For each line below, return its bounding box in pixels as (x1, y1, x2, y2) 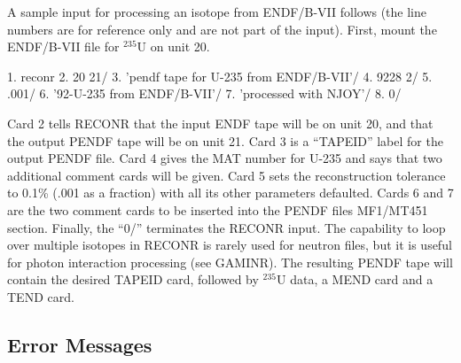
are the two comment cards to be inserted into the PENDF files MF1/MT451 (7, 200, 428, 219)
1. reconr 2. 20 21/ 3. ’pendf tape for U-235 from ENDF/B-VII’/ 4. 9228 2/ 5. (7, 66, 433, 85)
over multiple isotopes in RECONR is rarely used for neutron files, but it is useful (7, 236, 452, 254)
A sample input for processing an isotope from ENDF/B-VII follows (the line (7, 3, 427, 20)
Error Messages (7, 330, 152, 358)
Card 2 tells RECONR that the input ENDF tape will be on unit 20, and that (7, 113, 434, 132)
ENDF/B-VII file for (7, 37, 120, 56)
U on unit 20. (137, 37, 210, 56)
